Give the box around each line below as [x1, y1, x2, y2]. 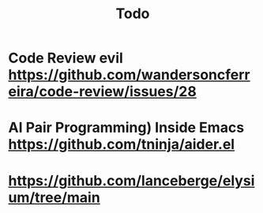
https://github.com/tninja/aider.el [8, 136, 235, 154]
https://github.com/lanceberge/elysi [8, 171, 255, 189]
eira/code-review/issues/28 [8, 83, 197, 101]
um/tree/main [8, 189, 100, 206]
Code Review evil [8, 49, 124, 67]
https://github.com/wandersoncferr [8, 66, 250, 84]
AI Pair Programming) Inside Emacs [8, 119, 245, 136]
